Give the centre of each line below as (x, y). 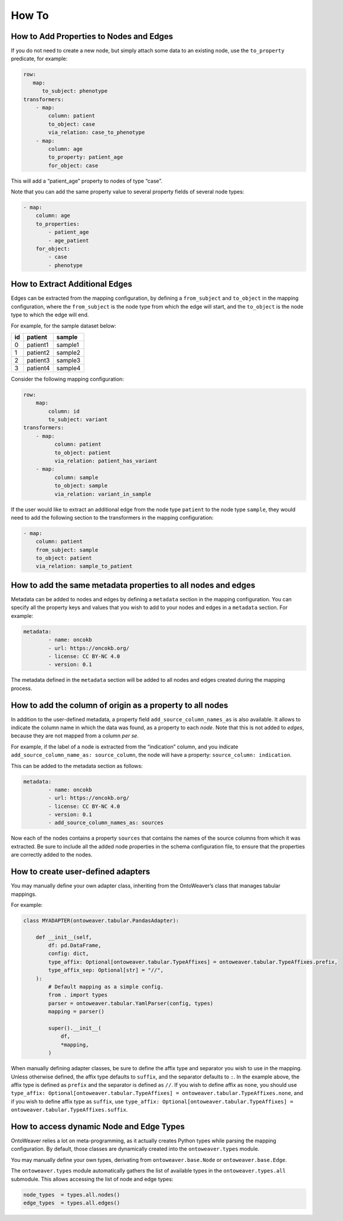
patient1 (38, 345)
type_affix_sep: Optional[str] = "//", (106, 970)
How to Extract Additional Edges (71, 284)
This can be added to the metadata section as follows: (77, 766)
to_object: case (72, 124)
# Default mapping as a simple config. (106, 987)
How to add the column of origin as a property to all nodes (120, 705)
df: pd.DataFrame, (75, 945)
